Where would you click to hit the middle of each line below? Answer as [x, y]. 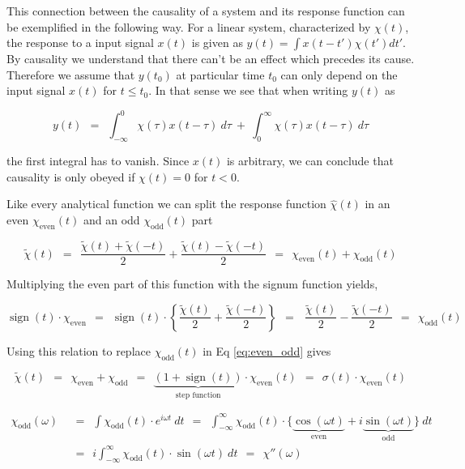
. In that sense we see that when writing [248, 90]
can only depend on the [339, 74]
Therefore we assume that [71, 74]
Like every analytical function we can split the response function [166, 204]
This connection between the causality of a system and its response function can [206, 11]
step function [198, 395]
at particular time [220, 74]
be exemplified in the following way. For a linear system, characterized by [189, 26]
